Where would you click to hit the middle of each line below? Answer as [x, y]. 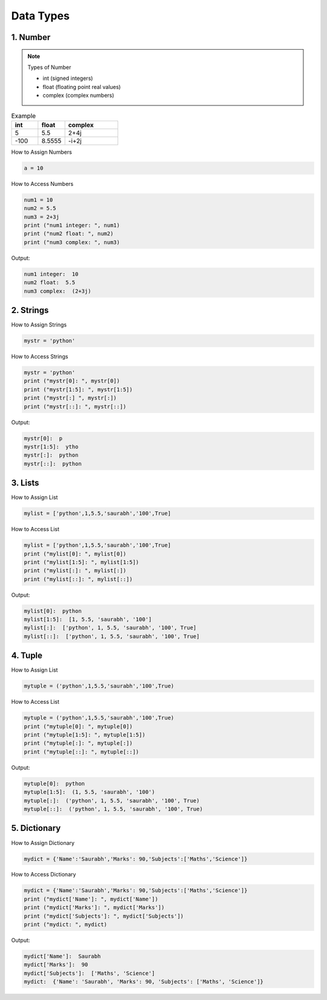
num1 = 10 [38, 200]
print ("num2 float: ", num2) [69, 234]
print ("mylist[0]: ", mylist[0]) [75, 554]
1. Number [31, 37]
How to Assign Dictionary [43, 843]
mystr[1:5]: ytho [51, 446]
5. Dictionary [36, 828]
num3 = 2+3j [42, 217]
